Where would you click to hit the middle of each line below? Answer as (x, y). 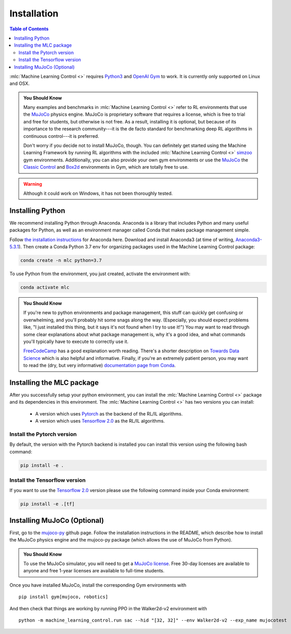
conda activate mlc (45, 287)
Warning (33, 184)
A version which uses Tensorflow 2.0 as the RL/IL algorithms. (100, 421)
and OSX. (20, 84)
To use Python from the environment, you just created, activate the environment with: (100, 274)
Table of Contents (29, 29)
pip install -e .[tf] (48, 504)
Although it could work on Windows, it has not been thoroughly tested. (98, 193)
